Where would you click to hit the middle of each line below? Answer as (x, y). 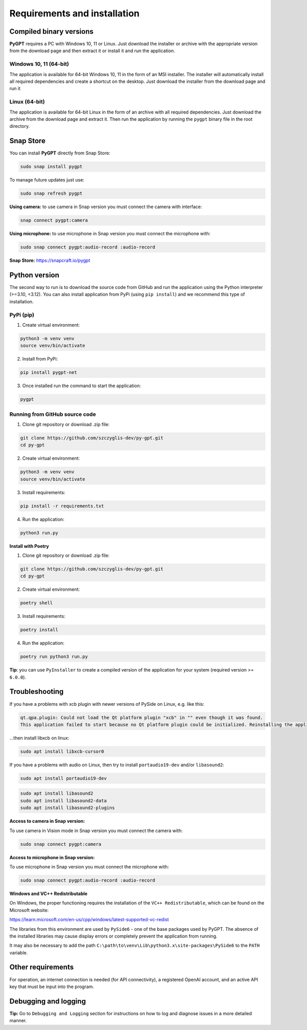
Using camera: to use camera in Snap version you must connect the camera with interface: (106, 207)
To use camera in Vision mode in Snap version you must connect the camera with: (96, 831)
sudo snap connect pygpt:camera (61, 844)
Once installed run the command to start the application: (82, 386)
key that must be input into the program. (52, 987)
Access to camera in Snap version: (47, 821)
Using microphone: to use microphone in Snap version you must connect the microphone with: (110, 234)
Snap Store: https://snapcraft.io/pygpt (50, 260)
